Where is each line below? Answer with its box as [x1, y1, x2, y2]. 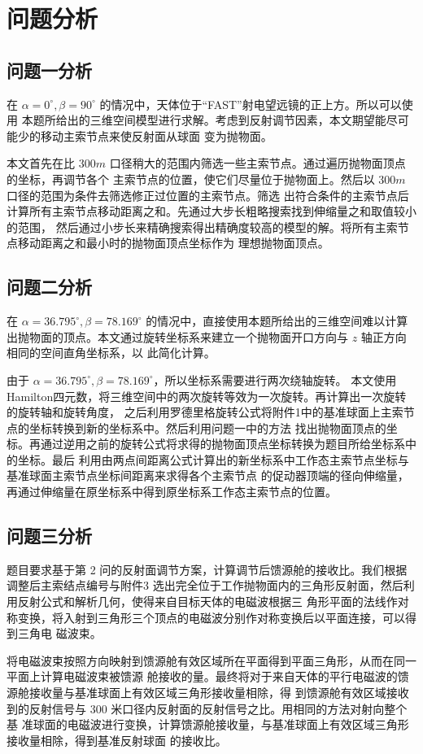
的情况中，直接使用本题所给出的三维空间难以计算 [146, 312, 408, 329]
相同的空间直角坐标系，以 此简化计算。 [7, 344, 216, 361]
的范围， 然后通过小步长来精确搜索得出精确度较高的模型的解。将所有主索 [7, 218, 398, 235]
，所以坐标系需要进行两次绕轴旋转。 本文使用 [153, 371, 397, 388]
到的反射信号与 [7, 700, 86, 717]
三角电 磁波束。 [17, 625, 102, 642]
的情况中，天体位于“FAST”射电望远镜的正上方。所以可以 [99, 95, 402, 112]
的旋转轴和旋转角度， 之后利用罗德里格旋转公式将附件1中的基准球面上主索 [7, 403, 403, 421]
